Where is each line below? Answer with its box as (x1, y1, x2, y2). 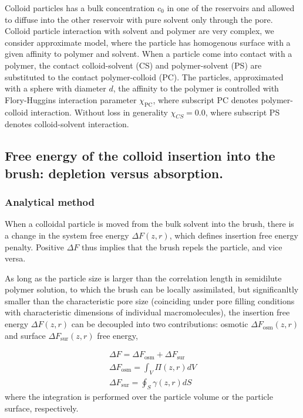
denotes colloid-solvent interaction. (5, 118, 129, 130)
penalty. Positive (5, 240, 65, 253)
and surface (5, 329, 46, 341)
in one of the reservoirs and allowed (167, 2, 295, 13)
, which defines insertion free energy (169, 229, 298, 241)
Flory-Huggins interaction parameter (5, 93, 137, 106)
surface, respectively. (5, 402, 79, 414)
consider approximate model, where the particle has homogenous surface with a (5, 36, 291, 48)
